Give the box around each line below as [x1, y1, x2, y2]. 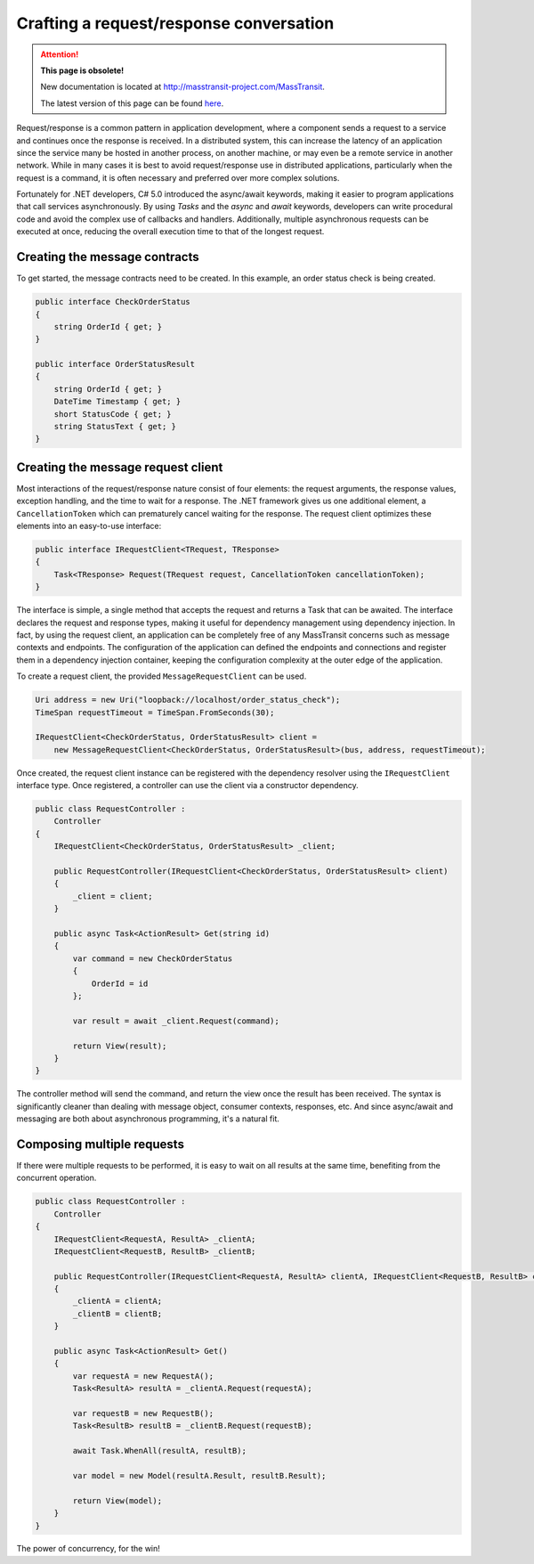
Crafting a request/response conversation [16, 13, 335, 33]
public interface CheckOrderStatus [35, 297, 190, 307]
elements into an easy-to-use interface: [16, 521, 162, 532]
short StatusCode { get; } [53, 409, 173, 419]
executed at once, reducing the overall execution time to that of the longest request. [16, 226, 325, 237]
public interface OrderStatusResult [35, 359, 196, 370]
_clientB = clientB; [72, 1308, 163, 1318]
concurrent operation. [16, 1172, 97, 1184]
